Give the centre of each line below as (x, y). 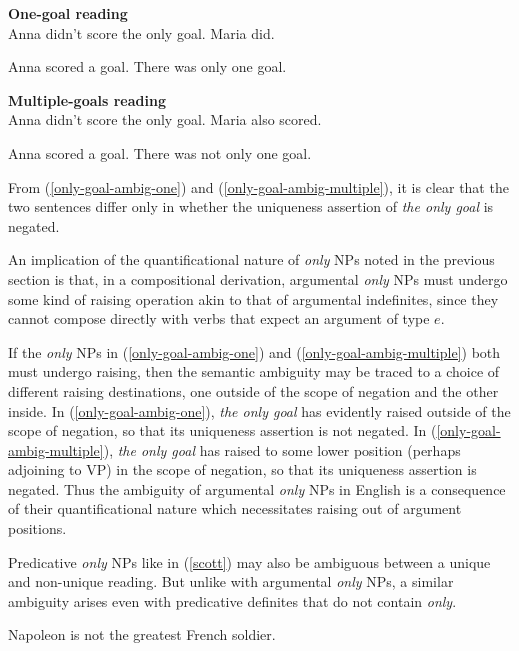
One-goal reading (68, 13)
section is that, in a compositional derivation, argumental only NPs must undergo (258, 278)
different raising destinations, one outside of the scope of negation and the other (253, 390)
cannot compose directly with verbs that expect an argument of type (219, 318)
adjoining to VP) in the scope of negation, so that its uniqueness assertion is (242, 469)
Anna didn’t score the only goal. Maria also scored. (165, 119)
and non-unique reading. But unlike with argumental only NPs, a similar (231, 581)
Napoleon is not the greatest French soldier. (142, 634)
